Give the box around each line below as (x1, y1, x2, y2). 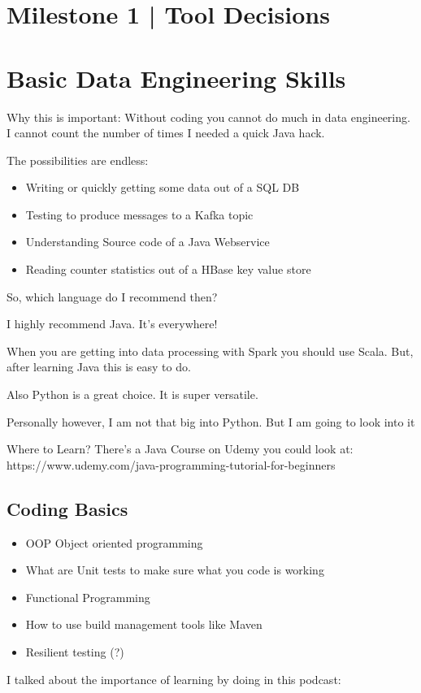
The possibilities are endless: (7, 151, 149, 168)
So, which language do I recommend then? (7, 288, 218, 305)
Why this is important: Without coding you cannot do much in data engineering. (7, 108, 410, 125)
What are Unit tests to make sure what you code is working (25, 561, 324, 578)
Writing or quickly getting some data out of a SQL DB (25, 179, 300, 196)
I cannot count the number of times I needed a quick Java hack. (7, 124, 325, 141)
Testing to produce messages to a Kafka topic (25, 206, 254, 223)
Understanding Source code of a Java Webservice (25, 233, 270, 250)
